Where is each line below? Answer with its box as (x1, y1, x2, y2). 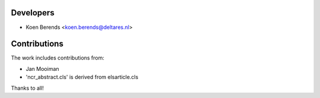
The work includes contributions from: (11, 54, 105, 61)
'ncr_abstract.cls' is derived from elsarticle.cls (25, 74, 139, 81)
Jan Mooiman (25, 65, 59, 72)
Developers (11, 8, 55, 18)
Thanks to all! (11, 84, 44, 92)
